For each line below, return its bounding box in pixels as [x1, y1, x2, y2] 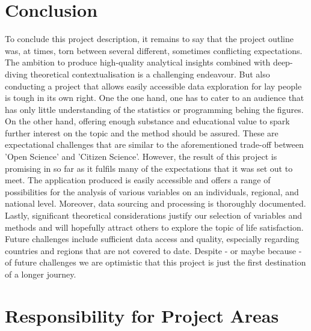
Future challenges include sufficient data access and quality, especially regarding [5, 232, 300, 245]
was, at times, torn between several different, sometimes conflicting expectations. [5, 44, 303, 56]
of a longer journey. [5, 268, 76, 280]
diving [5, 67, 28, 80]
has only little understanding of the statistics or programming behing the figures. [5, 103, 304, 115]
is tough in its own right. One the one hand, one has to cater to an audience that [5, 91, 304, 104]
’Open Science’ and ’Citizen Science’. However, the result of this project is [5, 150, 277, 163]
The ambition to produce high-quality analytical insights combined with [5, 56, 271, 68]
